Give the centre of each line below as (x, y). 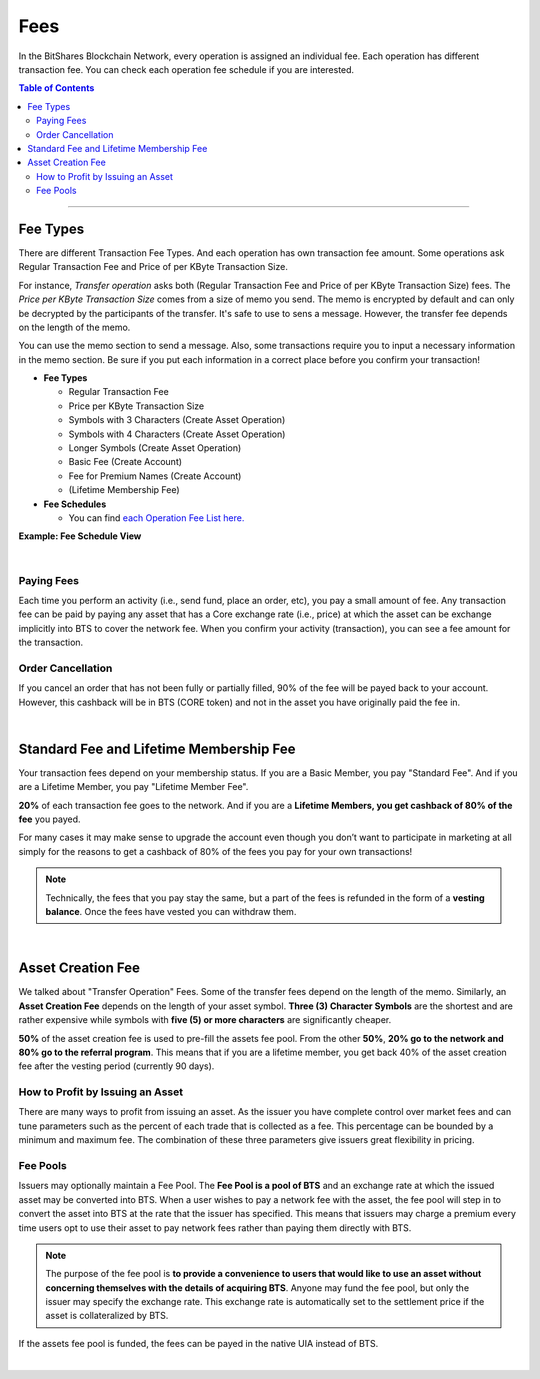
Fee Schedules (75, 504)
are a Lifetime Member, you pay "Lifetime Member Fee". (133, 787)
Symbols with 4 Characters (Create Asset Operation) (177, 434)
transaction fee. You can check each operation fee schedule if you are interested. (186, 69)
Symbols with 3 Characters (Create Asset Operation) (177, 420)
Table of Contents (56, 88)
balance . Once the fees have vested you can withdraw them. (171, 912)
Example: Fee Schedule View (80, 536)
